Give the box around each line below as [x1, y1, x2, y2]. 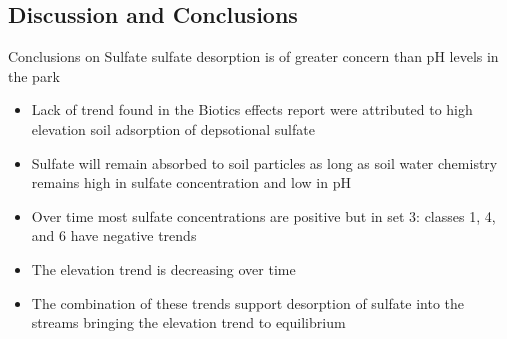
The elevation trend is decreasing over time [31, 258, 296, 279]
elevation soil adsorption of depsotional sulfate [31, 118, 315, 139]
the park [8, 65, 60, 86]
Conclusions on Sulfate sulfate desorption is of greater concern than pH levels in [8, 46, 499, 67]
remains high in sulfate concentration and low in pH [31, 172, 351, 193]
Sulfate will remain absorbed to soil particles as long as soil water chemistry [31, 152, 498, 173]
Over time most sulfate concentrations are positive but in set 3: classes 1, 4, [31, 205, 496, 226]
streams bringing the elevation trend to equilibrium [31, 312, 346, 333]
